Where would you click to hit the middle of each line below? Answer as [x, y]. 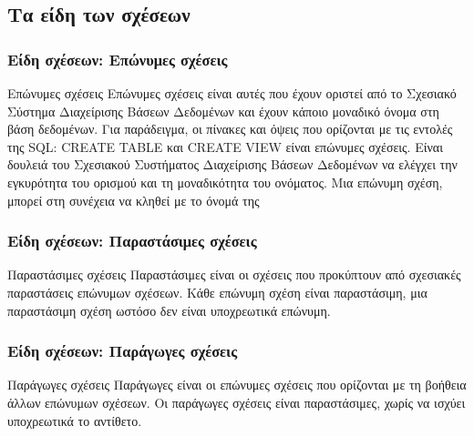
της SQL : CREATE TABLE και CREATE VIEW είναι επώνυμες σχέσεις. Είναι [225, 146]
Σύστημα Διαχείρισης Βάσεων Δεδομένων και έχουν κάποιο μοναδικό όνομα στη [223, 111]
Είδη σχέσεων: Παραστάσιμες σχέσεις [132, 241]
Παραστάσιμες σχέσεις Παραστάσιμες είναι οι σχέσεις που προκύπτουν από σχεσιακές [234, 274]
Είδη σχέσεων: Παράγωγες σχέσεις [123, 351]
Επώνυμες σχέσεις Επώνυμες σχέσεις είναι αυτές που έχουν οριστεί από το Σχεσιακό [232, 93]
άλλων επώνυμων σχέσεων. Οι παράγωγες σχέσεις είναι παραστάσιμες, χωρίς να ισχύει [237, 402]
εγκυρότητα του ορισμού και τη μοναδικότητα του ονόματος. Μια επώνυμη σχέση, [225, 182]
